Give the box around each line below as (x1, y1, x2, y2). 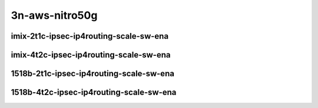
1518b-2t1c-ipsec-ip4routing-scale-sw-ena (11, 69, 175, 79)
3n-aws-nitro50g (11, 9, 98, 22)
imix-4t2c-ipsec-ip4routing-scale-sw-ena (11, 50, 171, 60)
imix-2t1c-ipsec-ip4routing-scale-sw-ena (11, 31, 169, 41)
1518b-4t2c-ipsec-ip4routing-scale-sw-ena (11, 87, 177, 97)
